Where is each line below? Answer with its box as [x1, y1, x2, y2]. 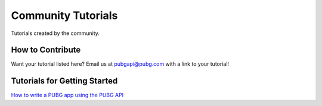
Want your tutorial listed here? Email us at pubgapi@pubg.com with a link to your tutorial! [11, 60, 230, 68]
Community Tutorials [11, 9, 118, 22]
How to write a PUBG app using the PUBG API [11, 92, 124, 99]
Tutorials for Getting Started [11, 76, 118, 86]
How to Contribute [11, 45, 81, 55]
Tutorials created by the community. [11, 30, 100, 37]
